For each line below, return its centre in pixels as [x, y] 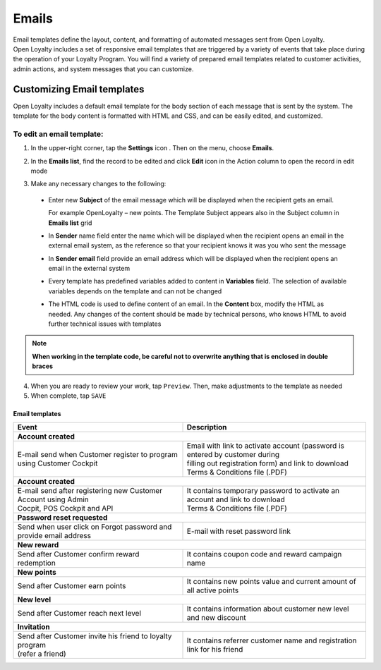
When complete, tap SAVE [68, 396]
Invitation [34, 627]
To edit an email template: [58, 134]
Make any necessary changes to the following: [98, 184]
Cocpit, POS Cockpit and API [65, 508]
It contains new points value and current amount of [271, 582]
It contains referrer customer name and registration [272, 640]
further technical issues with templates [105, 324]
